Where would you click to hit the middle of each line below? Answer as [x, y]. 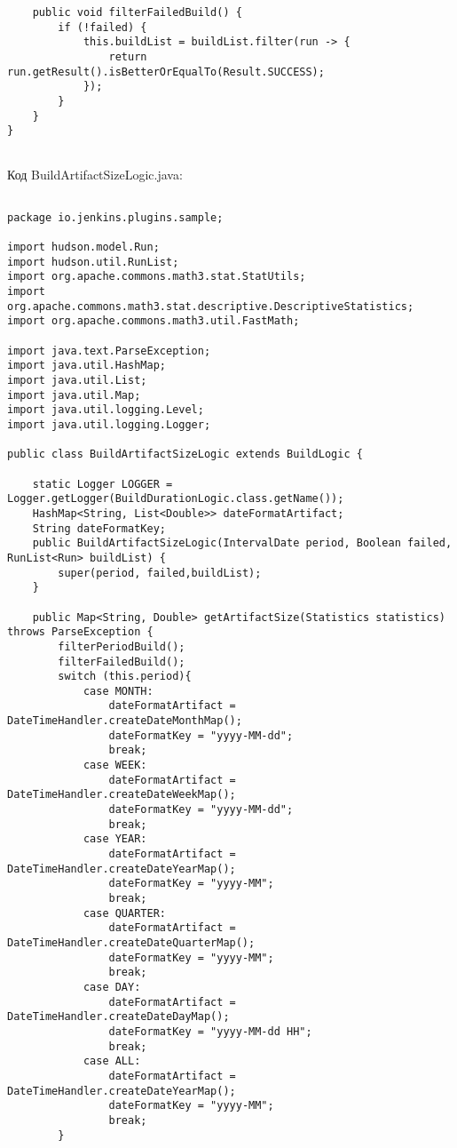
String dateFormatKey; [99, 528]
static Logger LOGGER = [102, 484]
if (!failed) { [102, 27]
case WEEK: [115, 765]
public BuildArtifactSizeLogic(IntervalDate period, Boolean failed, [242, 543]
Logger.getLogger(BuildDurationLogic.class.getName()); [176, 499]
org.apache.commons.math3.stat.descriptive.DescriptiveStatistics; [211, 306]
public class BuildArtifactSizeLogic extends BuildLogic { [185, 454]
